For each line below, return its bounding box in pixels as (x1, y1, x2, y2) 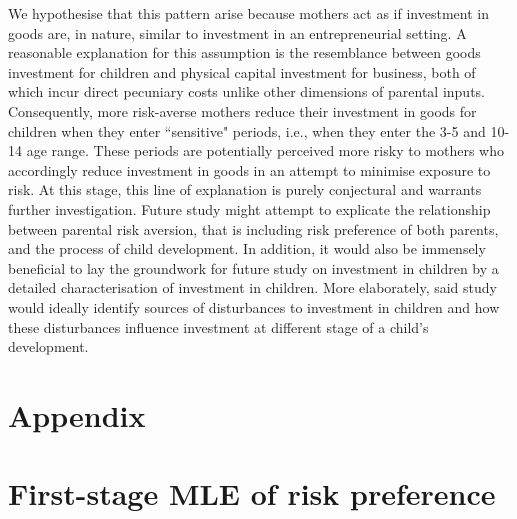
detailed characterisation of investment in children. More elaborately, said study (8, 277, 497, 298)
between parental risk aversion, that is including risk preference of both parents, (8, 218, 499, 239)
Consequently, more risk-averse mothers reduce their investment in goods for (8, 100, 477, 121)
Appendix (8, 394, 146, 435)
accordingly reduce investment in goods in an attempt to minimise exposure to (8, 159, 491, 180)
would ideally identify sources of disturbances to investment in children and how (8, 296, 500, 317)
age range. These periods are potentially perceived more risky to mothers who (26, 140, 504, 161)
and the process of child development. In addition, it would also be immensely (8, 238, 486, 259)
